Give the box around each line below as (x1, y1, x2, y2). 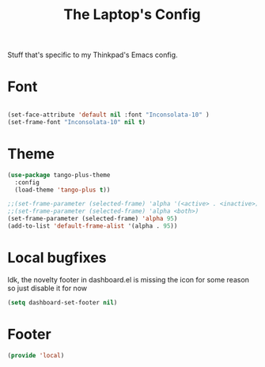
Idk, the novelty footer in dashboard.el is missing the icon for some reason (7, 274, 250, 284)
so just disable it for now (7, 283, 88, 293)
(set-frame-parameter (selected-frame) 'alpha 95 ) (7, 215, 178, 223)
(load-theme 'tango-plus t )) (14, 186, 111, 194)
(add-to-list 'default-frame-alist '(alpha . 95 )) (7, 222, 178, 230)
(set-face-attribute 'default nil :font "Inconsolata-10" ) (7, 111, 210, 119)
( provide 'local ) (7, 351, 65, 359)
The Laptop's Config (63, 6, 201, 24)
